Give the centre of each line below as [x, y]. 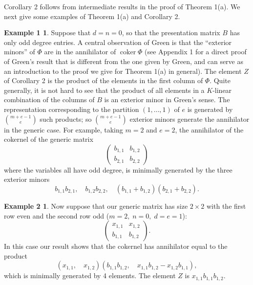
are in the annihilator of [80, 52]
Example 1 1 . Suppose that [47, 33]
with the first [226, 206]
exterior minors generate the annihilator [190, 119]
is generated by [210, 109]
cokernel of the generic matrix [49, 139]
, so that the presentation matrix [171, 33]
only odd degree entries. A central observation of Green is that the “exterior [118, 42]
